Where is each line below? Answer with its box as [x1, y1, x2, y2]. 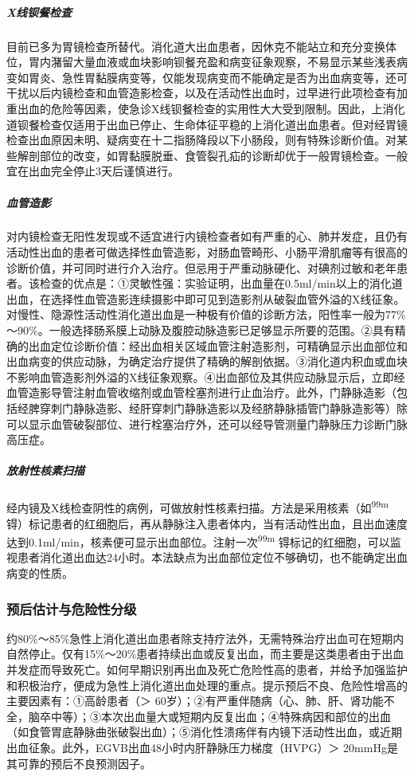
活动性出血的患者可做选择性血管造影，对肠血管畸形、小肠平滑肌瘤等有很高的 [6, 244, 408, 261]
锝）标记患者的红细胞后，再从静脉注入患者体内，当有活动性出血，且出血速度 [6, 515, 408, 531]
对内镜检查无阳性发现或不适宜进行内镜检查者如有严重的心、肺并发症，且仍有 [6, 228, 408, 245]
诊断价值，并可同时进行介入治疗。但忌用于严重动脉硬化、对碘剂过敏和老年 [6, 259, 396, 276]
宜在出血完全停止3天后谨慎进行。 [6, 163, 179, 179]
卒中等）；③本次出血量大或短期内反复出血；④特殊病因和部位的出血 [39, 707, 391, 724]
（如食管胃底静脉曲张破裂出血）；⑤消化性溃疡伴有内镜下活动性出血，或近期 [6, 723, 402, 740]
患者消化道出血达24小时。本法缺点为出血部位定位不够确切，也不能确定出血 [17, 549, 408, 566]
